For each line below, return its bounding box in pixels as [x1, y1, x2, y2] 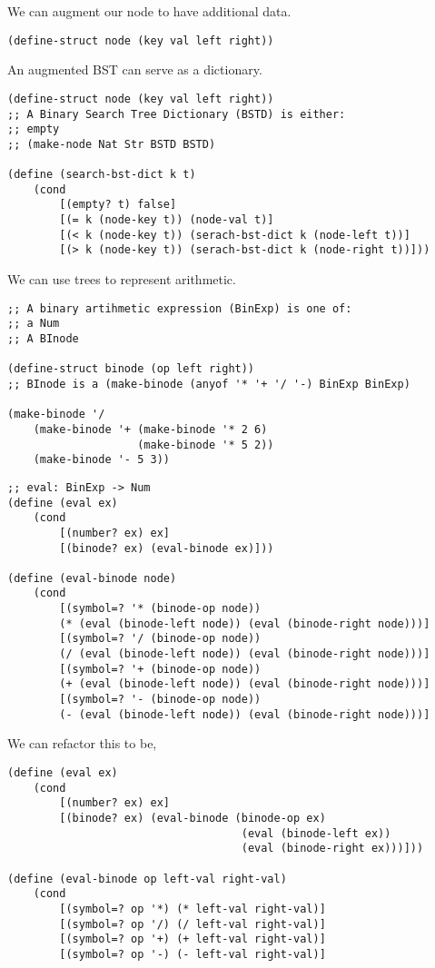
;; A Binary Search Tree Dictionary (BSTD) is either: [7, 107, 346, 121]
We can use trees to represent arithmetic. [7, 270, 236, 289]
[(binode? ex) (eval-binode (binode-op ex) [59, 811, 326, 825]
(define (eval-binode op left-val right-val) [7, 872, 287, 885]
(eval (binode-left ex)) [241, 826, 391, 840]
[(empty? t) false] [59, 198, 177, 212]
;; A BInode [7, 331, 79, 345]
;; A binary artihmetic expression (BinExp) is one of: [7, 301, 352, 315]
